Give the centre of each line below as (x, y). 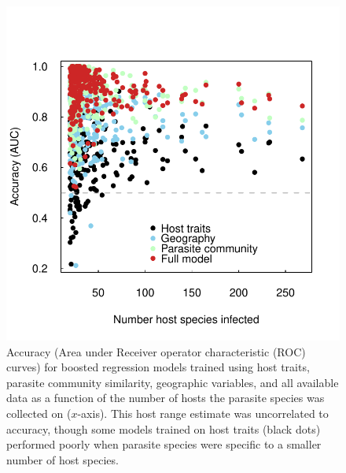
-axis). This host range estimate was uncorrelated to (203, 413)
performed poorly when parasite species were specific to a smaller (164, 444)
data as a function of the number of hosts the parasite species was (166, 398)
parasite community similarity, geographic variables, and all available (173, 382)
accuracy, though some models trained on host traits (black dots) (164, 428)
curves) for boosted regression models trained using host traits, (158, 367)
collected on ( (39, 413)
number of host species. (63, 459)
